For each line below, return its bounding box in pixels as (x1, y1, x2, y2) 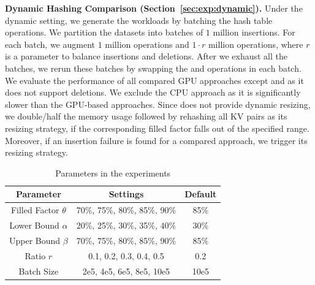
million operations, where (208, 37, 303, 50)
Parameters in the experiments (55, 166, 171, 179)
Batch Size (18, 264, 59, 277)
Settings (108, 188, 144, 200)
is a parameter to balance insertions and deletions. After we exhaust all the (5, 50, 287, 63)
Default (184, 188, 217, 200)
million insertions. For (213, 26, 295, 39)
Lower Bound (9, 219, 59, 231)
